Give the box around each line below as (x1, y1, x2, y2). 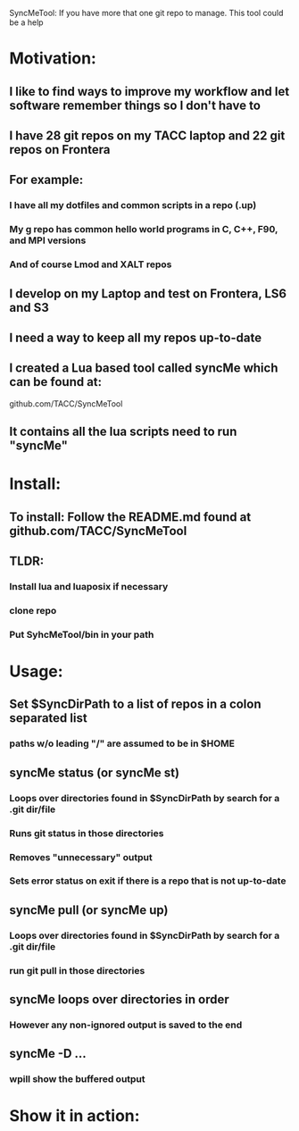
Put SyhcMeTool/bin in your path (9, 628, 154, 641)
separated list (9, 710, 87, 726)
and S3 (9, 299, 49, 315)
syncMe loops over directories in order (9, 992, 229, 1008)
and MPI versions (9, 234, 87, 247)
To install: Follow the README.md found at (9, 509, 252, 524)
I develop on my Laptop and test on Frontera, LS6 (9, 286, 287, 301)
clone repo (9, 604, 57, 616)
